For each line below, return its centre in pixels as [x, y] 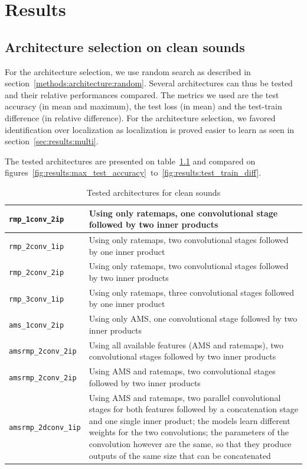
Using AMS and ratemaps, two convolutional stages [182, 371]
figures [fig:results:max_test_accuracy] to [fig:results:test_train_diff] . [133, 172]
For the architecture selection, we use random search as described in [128, 71]
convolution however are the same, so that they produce [190, 443]
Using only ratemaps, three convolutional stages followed [191, 292]
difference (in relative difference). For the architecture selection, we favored [140, 117]
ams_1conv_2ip [37, 326]
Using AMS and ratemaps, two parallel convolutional [185, 397]
